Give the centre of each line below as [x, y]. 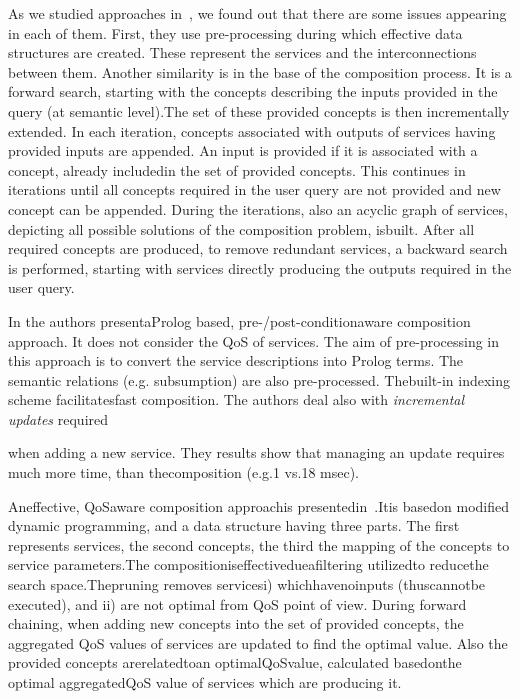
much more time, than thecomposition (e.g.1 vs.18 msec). [184, 472]
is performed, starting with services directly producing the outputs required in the [260, 267]
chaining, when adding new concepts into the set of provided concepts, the [236, 623]
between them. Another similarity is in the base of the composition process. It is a [260, 71]
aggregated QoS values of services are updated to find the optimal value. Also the [258, 642]
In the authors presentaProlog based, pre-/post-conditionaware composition [239, 320]
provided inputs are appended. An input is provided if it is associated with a [243, 150]
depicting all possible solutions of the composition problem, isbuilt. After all [241, 228]
